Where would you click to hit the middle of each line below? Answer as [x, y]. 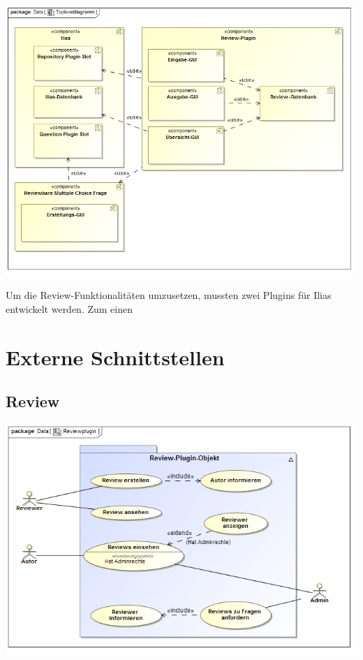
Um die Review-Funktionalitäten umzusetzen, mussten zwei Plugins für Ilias [169, 295]
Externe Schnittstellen [115, 357]
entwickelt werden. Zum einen [69, 308]
